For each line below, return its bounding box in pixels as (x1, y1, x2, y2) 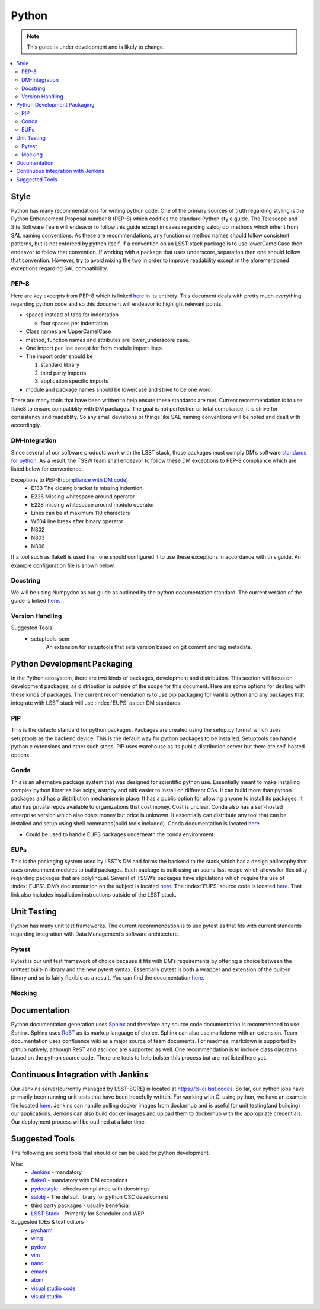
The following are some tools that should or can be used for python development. (11, 1150, 210, 1157)
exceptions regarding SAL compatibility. (11, 265, 108, 272)
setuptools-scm (31, 635, 70, 642)
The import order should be (25, 353, 93, 360)
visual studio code (31, 1285, 76, 1292)
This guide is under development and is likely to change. (27, 43, 165, 50)
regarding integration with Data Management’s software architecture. (11, 930, 180, 937)
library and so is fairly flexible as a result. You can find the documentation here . (11, 974, 204, 981)
